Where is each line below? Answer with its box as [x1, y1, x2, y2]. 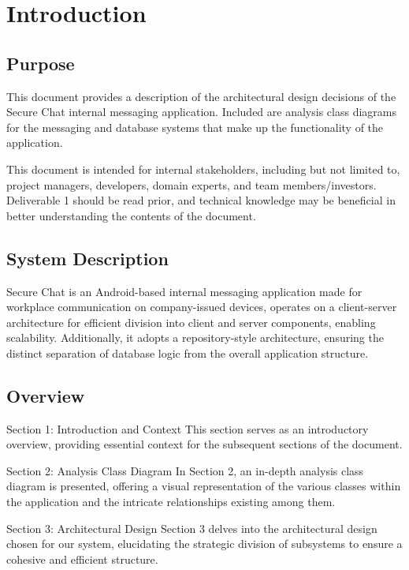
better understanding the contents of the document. [6, 207, 256, 223]
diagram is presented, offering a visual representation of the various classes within [6, 478, 401, 494]
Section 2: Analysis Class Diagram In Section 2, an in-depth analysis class [6, 462, 364, 478]
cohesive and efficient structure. [6, 550, 158, 567]
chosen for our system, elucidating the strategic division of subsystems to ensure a [6, 535, 403, 552]
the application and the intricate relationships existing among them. [6, 493, 336, 510]
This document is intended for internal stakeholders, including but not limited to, [6, 160, 400, 177]
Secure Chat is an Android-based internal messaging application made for [6, 283, 363, 299]
